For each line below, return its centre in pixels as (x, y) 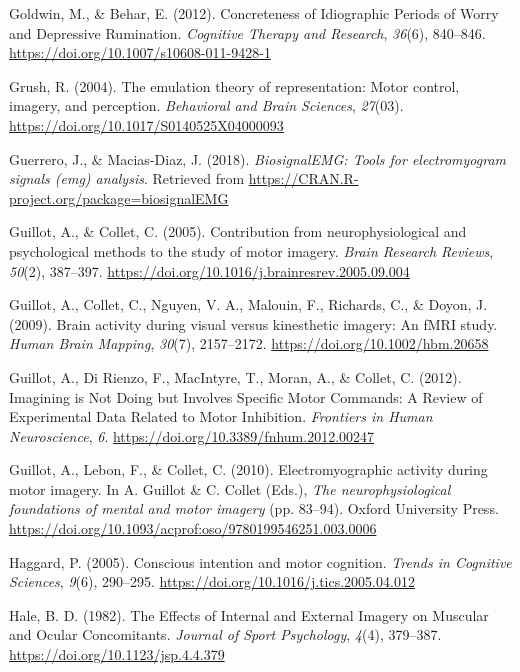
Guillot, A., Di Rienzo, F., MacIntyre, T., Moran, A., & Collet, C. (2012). (235, 376)
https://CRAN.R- (303, 178)
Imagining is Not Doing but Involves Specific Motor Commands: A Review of (246, 396)
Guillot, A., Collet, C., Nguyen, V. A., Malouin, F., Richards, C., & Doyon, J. (248, 304)
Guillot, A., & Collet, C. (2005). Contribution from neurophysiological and (238, 231)
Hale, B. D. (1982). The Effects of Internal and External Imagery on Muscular (249, 614)
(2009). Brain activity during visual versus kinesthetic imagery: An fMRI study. (253, 323)
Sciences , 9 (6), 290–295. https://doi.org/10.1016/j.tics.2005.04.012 (212, 581)
